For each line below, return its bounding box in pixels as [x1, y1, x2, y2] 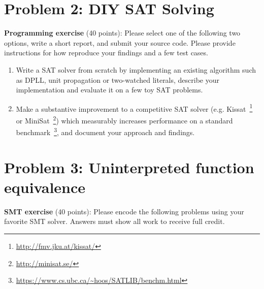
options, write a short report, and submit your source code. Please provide [4, 37, 236, 48]
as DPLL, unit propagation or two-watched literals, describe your [16, 74, 220, 85]
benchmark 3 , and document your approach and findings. [16, 125, 195, 137]
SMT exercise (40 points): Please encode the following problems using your [4, 206, 244, 216]
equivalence [4, 176, 86, 197]
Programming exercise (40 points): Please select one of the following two [4, 27, 241, 38]
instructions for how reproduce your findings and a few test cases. [4, 47, 208, 58]
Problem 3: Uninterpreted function [4, 156, 254, 177]
